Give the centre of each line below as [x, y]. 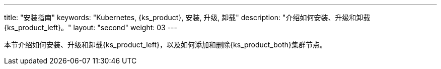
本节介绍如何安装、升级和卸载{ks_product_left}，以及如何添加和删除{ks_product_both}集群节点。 [165, 45]
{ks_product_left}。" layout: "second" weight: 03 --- [91, 27]
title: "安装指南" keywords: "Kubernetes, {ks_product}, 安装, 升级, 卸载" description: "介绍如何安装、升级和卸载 [187, 17]
